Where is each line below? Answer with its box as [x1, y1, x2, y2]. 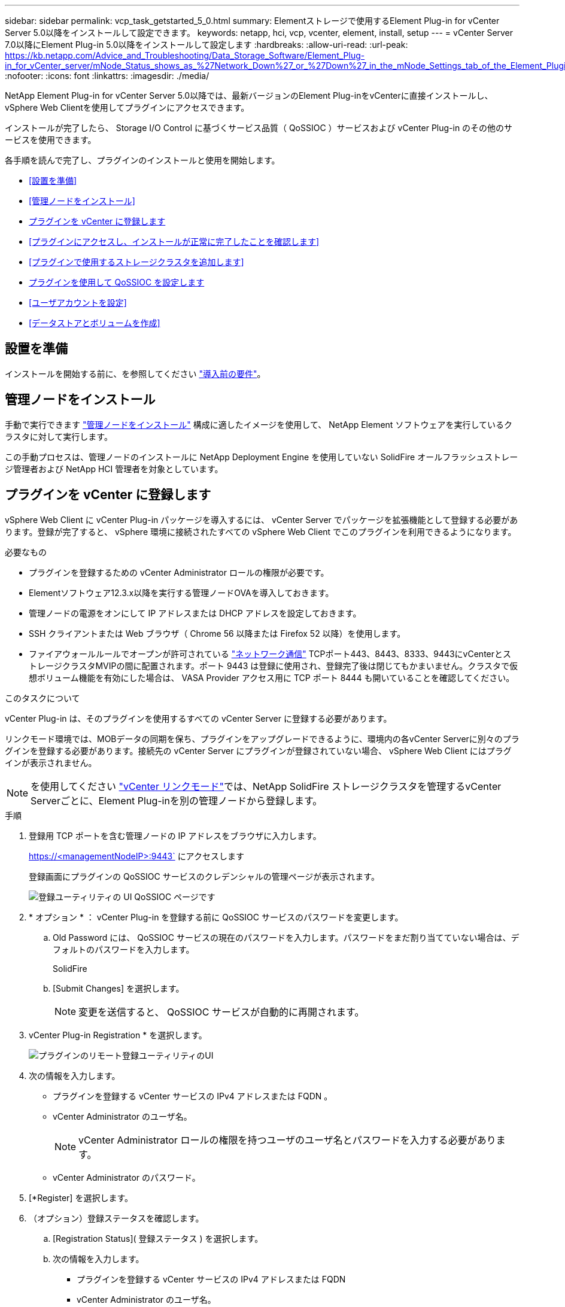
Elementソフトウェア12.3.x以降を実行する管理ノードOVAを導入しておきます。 [29, 587, 334, 598]
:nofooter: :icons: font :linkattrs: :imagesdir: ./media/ [5, 71, 209, 81]
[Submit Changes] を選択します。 [53, 983, 184, 993]
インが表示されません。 [5, 757, 97, 768]
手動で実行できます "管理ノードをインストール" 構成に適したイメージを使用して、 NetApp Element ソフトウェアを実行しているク [5, 419, 512, 430]
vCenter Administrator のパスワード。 [53, 1172, 201, 1183]
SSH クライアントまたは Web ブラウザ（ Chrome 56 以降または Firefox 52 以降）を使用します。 [29, 628, 406, 639]
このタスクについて [5, 692, 80, 703]
